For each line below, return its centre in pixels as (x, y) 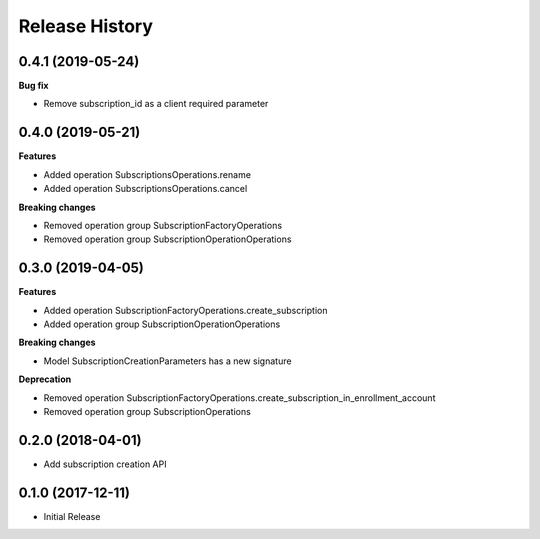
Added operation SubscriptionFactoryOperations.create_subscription (185, 310)
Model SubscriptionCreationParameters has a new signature (167, 361)
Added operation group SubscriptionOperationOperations (162, 324)
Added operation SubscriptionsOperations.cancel (145, 189)
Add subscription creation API (105, 464)
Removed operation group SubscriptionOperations (147, 411)
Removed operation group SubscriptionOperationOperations (167, 239)
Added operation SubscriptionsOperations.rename (147, 174)
